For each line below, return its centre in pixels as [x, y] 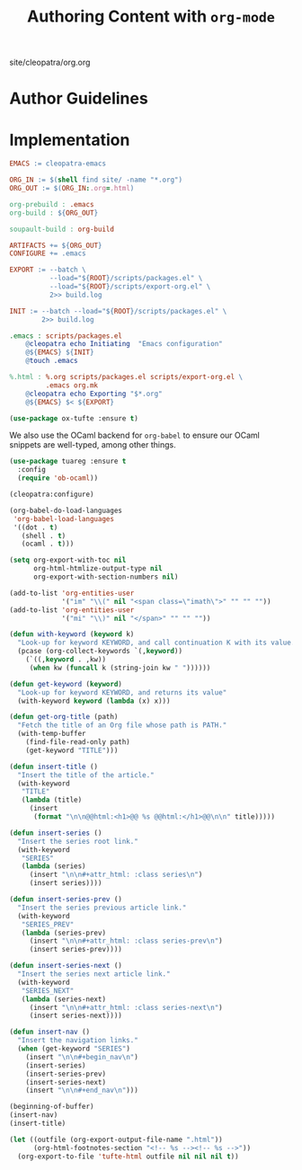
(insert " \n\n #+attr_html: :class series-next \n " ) [126, 1007]
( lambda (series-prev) [63, 933]
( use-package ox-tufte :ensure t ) [74, 418]
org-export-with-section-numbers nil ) [106, 577]
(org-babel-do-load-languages [66, 510]
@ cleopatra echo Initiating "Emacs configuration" [124, 344]
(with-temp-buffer [52, 734]
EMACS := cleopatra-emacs [58, 164]
